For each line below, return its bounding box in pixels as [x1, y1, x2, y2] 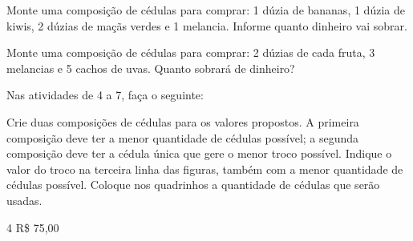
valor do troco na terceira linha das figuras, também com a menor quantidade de [6, 160, 403, 177]
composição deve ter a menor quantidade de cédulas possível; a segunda [6, 129, 359, 146]
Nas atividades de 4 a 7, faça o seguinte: [6, 86, 204, 103]
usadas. [6, 191, 43, 208]
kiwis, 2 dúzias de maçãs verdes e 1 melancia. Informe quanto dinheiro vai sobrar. [6, 17, 407, 34]
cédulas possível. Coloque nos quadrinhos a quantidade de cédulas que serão [6, 176, 380, 193]
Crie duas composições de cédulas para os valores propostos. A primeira [6, 113, 359, 130]
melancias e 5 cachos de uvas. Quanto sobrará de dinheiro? [6, 59, 295, 76]
